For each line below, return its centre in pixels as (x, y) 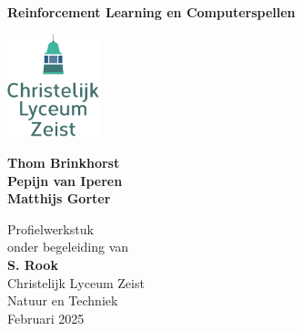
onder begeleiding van (68, 247)
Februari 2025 (46, 318)
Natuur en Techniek (63, 300)
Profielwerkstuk (50, 228)
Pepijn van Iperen (65, 180)
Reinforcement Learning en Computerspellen (151, 12)
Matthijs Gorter (59, 198)
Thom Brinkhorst (64, 162)
